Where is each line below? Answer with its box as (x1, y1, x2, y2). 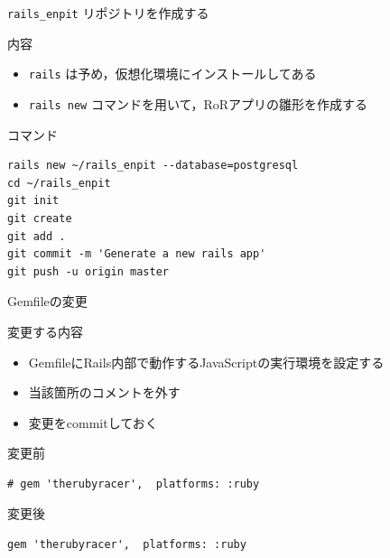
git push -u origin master (7, 265, 169, 278)
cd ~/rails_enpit (7, 176, 111, 190)
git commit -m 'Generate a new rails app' (7, 247, 266, 261)
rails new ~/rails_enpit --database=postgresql (7, 159, 299, 172)
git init (7, 194, 60, 208)
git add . (7, 229, 66, 243)
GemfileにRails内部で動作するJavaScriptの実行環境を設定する (28, 352, 385, 371)
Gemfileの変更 (7, 292, 88, 311)
